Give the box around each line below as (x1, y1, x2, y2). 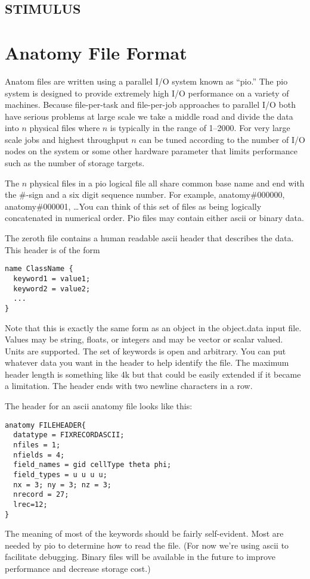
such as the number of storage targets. (5, 157, 145, 169)
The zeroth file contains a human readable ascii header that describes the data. (5, 232, 294, 244)
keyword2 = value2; (13, 284, 91, 293)
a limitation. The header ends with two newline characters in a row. (5, 379, 253, 392)
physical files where (29, 122, 100, 134)
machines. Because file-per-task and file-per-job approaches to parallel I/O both (5, 98, 296, 111)
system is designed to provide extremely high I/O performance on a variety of (5, 86, 289, 99)
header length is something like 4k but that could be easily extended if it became (5, 368, 301, 380)
